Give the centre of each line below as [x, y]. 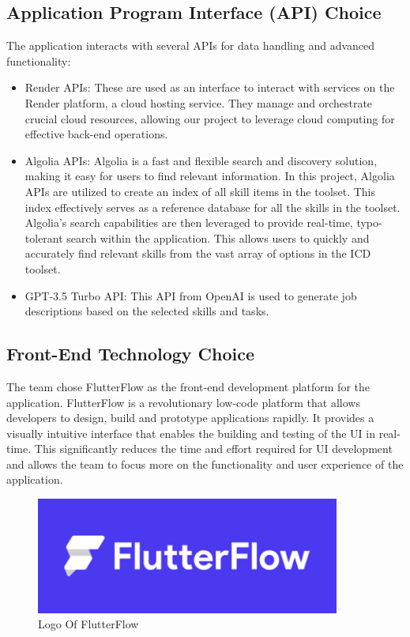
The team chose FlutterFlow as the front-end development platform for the [188, 386]
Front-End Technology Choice [131, 354]
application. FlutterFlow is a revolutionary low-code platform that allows [183, 402]
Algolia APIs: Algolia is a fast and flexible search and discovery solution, [201, 160]
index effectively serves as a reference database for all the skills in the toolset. [213, 207]
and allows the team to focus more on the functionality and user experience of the [205, 464]
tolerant [44, 237]
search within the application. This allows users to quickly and [218, 237]
